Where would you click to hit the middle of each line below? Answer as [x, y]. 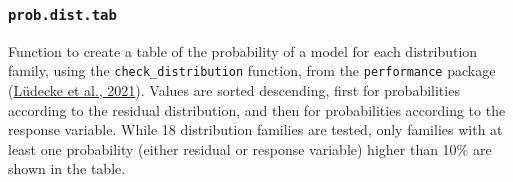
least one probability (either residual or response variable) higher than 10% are [250, 148]
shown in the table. [67, 168]
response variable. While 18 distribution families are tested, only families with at [255, 129]
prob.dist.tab [62, 14]
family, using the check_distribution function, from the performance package [252, 70]
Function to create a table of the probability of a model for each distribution [243, 50]
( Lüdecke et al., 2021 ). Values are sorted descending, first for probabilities [234, 90]
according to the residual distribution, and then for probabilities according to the [257, 109]
